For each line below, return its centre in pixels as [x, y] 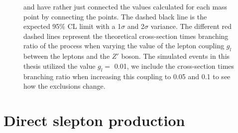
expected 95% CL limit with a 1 [72, 26]
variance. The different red [191, 26]
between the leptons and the [67, 56]
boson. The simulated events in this [176, 56]
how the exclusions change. [64, 86]
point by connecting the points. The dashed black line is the [115, 16]
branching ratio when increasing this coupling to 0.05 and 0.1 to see [127, 76]
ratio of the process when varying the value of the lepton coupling [124, 46]
